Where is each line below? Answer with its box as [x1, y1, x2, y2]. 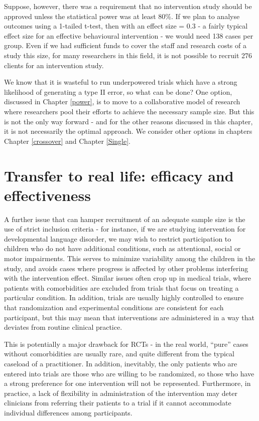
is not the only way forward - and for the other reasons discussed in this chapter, [4, 116, 253, 126]
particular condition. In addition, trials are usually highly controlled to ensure [4, 292, 244, 303]
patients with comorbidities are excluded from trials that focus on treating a [4, 282, 239, 293]
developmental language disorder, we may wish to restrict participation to [4, 233, 231, 244]
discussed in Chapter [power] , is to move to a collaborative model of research [4, 96, 240, 107]
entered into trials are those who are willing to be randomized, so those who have [4, 368, 254, 378]
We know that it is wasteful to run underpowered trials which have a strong [4, 77, 237, 87]
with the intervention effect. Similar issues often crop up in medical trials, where [4, 273, 251, 283]
